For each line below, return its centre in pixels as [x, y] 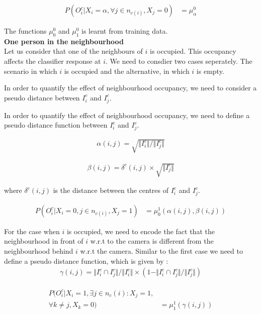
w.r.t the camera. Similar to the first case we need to [161, 250]
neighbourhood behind [39, 250]
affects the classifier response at [53, 61]
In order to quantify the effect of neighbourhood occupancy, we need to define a [127, 115]
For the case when [32, 231]
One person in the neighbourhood [64, 41]
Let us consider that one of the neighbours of [73, 51]
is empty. [210, 71]
